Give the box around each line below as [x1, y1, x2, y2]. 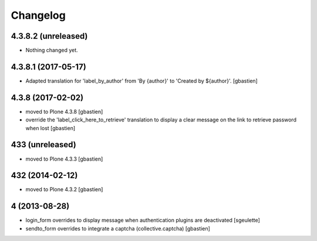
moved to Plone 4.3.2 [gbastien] [25, 186, 103, 193]
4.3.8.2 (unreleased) [11, 31, 88, 41]
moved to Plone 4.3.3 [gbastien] [25, 155, 103, 162]
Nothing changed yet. [25, 47, 79, 54]
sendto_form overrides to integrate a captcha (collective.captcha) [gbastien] [25, 225, 211, 232]
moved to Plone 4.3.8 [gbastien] [25, 108, 103, 115]
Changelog [11, 9, 66, 22]
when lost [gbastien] [25, 124, 76, 131]
